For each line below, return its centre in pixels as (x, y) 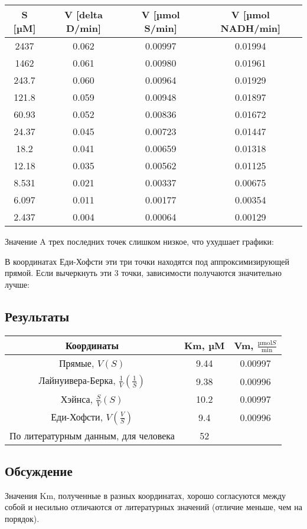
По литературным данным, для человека (92, 435)
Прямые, (77, 363)
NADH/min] (251, 28)
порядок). (22, 518)
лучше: (17, 284)
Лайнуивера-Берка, (77, 380)
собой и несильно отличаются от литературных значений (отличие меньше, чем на (153, 507)
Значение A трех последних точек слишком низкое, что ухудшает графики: (139, 241)
